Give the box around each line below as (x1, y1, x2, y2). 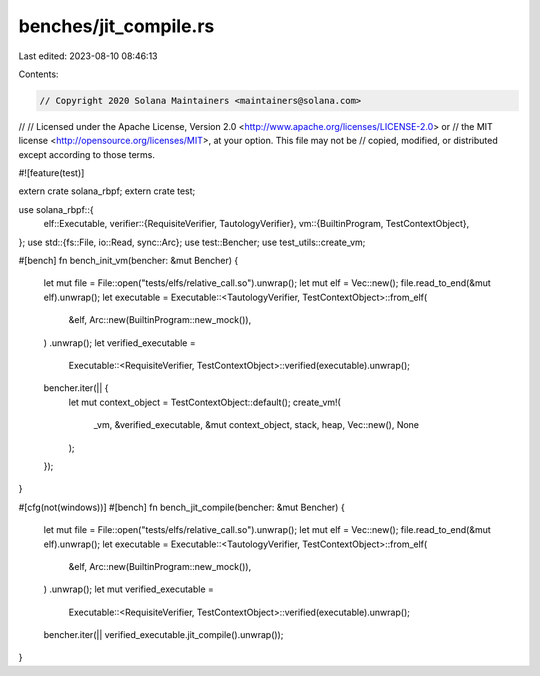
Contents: (18, 68, 59, 80)
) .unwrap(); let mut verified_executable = (43, 583, 214, 595)
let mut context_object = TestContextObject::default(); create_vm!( (68, 396, 342, 408)
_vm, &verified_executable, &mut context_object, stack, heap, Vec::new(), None (93, 419, 420, 431)
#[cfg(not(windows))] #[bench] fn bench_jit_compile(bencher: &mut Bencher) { (18, 501, 345, 513)
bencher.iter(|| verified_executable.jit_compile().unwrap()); (43, 629, 284, 641)
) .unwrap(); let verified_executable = (43, 336, 196, 349)
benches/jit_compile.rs (18, 15, 215, 37)
